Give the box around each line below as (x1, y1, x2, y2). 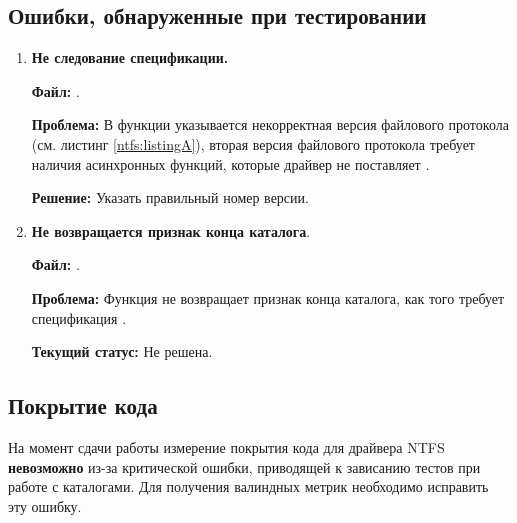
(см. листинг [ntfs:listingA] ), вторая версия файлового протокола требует (31, 133, 475, 154)
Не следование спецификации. (31, 47, 229, 68)
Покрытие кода (8, 390, 158, 421)
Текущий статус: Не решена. (31, 341, 213, 362)
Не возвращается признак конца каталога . (31, 220, 311, 241)
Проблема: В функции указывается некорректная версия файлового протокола (31, 114, 509, 135)
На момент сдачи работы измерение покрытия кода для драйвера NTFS (8, 436, 445, 457)
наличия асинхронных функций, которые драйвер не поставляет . (31, 153, 430, 174)
